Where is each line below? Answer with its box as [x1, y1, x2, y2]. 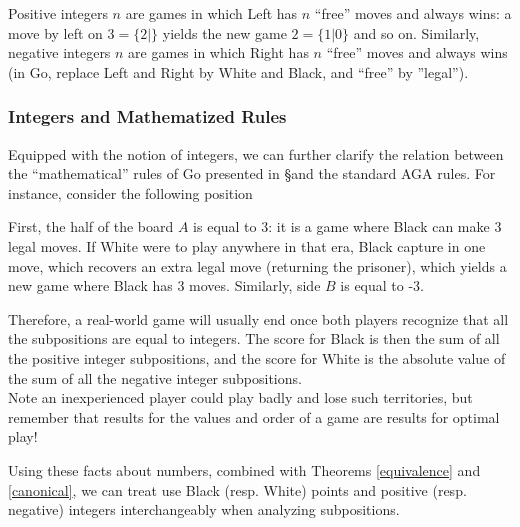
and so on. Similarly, [353, 22, 480, 43]
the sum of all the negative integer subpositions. [8, 367, 302, 388]
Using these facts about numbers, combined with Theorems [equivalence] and [8, 459, 481, 480]
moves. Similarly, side [189, 275, 321, 296]
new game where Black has [8, 275, 173, 296]
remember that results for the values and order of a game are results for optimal [8, 406, 500, 427]
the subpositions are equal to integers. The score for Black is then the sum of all [8, 328, 500, 349]
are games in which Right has [128, 42, 309, 63]
